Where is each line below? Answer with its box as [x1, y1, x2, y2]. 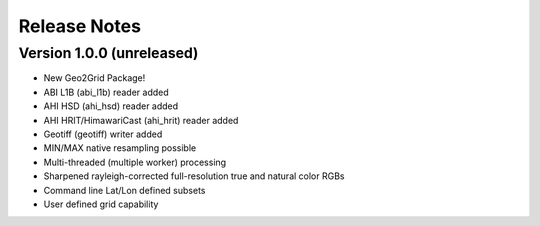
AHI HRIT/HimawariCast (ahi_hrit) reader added [43, 114, 239, 126]
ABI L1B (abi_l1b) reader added [43, 86, 169, 98]
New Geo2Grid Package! [43, 72, 146, 84]
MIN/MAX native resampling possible [43, 142, 197, 154]
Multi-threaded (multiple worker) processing [43, 156, 227, 168]
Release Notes [18, 15, 142, 37]
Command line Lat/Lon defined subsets [43, 184, 206, 196]
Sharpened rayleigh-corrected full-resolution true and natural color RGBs [43, 170, 345, 182]
